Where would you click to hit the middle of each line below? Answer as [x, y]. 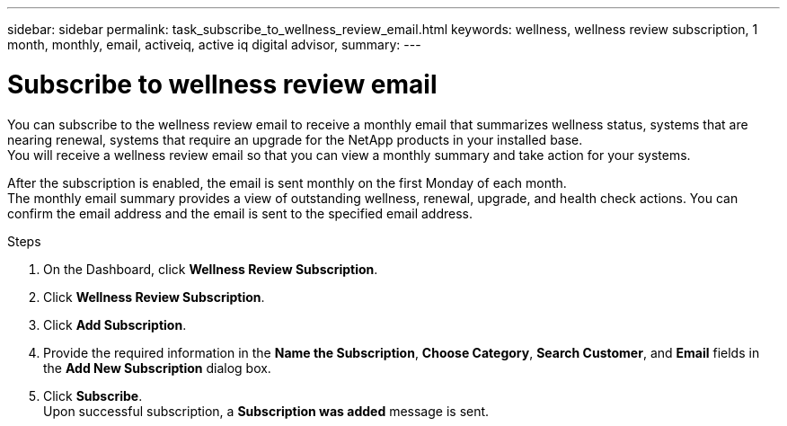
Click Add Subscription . [115, 324]
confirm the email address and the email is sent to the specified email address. [240, 213]
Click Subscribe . [93, 395]
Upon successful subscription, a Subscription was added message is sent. [266, 411]
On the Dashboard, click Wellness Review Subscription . [211, 269]
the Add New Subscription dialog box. [157, 368]
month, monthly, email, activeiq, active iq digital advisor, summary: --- [214, 44]
